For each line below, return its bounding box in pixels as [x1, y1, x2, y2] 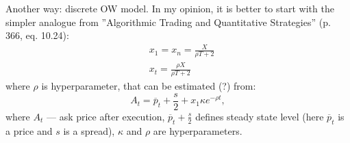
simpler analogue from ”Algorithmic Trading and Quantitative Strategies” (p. [5, 14, 331, 29]
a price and [5, 123, 53, 138]
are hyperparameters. [153, 123, 242, 138]
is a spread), [63, 123, 115, 138]
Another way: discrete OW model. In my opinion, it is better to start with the [5, 1, 334, 15]
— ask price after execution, [46, 109, 165, 123]
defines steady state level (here [195, 109, 324, 123]
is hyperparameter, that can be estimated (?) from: [41, 79, 256, 93]
